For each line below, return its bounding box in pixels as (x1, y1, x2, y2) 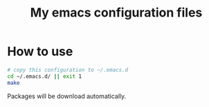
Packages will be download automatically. (7, 92, 127, 100)
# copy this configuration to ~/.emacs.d (7, 66, 129, 73)
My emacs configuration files (30, 5, 203, 21)
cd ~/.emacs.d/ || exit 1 (7, 72, 82, 80)
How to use (7, 43, 73, 59)
